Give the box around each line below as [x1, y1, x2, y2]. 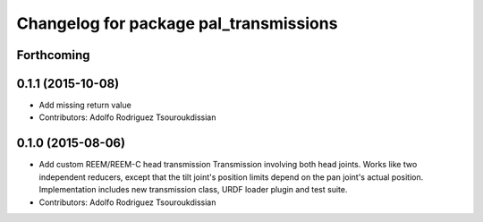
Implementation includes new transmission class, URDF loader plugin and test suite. [38, 184, 348, 195]
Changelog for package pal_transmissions [16, 13, 338, 33]
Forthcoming [16, 47, 90, 63]
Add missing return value [38, 99, 131, 111]
